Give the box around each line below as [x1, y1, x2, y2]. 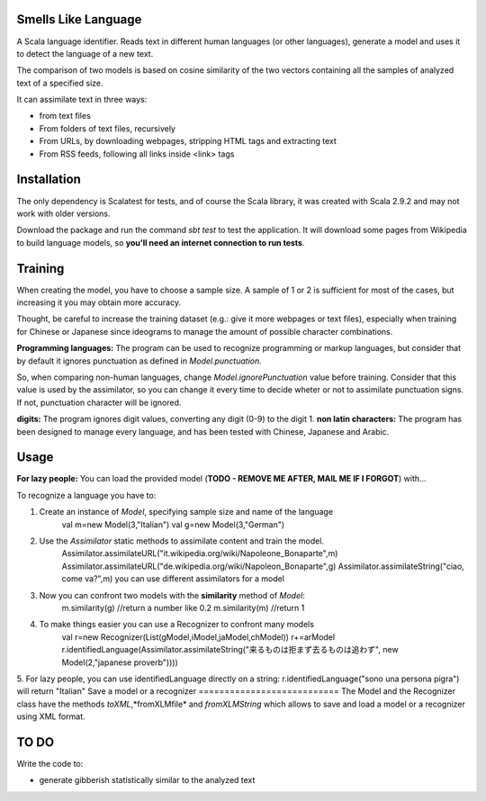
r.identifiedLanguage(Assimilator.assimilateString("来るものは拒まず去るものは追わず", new [61, 644, 400, 655]
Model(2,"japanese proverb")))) [61, 657, 179, 668]
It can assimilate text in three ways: [16, 94, 148, 105]
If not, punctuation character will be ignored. [16, 397, 182, 408]
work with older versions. [16, 208, 111, 219]
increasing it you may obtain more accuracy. [16, 297, 182, 308]
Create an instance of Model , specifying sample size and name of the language [39, 507, 333, 517]
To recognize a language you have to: [16, 490, 157, 500]
